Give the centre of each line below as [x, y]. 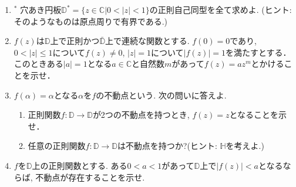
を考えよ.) [245, 146]
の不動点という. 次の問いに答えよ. [161, 95]
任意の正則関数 [57, 146]
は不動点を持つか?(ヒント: [167, 146]
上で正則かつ [75, 41]
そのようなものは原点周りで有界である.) [90, 21]
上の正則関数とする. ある [80, 165]
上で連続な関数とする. [147, 41]
